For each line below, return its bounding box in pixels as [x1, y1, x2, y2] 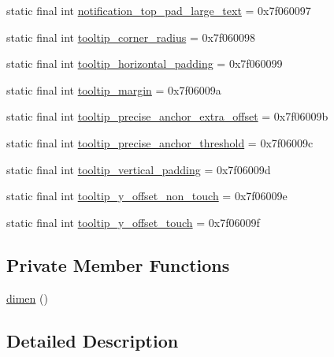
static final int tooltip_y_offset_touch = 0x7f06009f [6, 214, 260, 230]
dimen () [6, 289, 48, 306]
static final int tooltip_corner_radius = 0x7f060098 [6, 28, 256, 45]
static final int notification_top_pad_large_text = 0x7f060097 [6, 2, 311, 18]
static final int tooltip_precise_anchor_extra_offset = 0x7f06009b [6, 108, 328, 125]
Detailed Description [6, 328, 179, 352]
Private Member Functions [6, 252, 230, 277]
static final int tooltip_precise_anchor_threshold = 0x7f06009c [6, 134, 314, 151]
